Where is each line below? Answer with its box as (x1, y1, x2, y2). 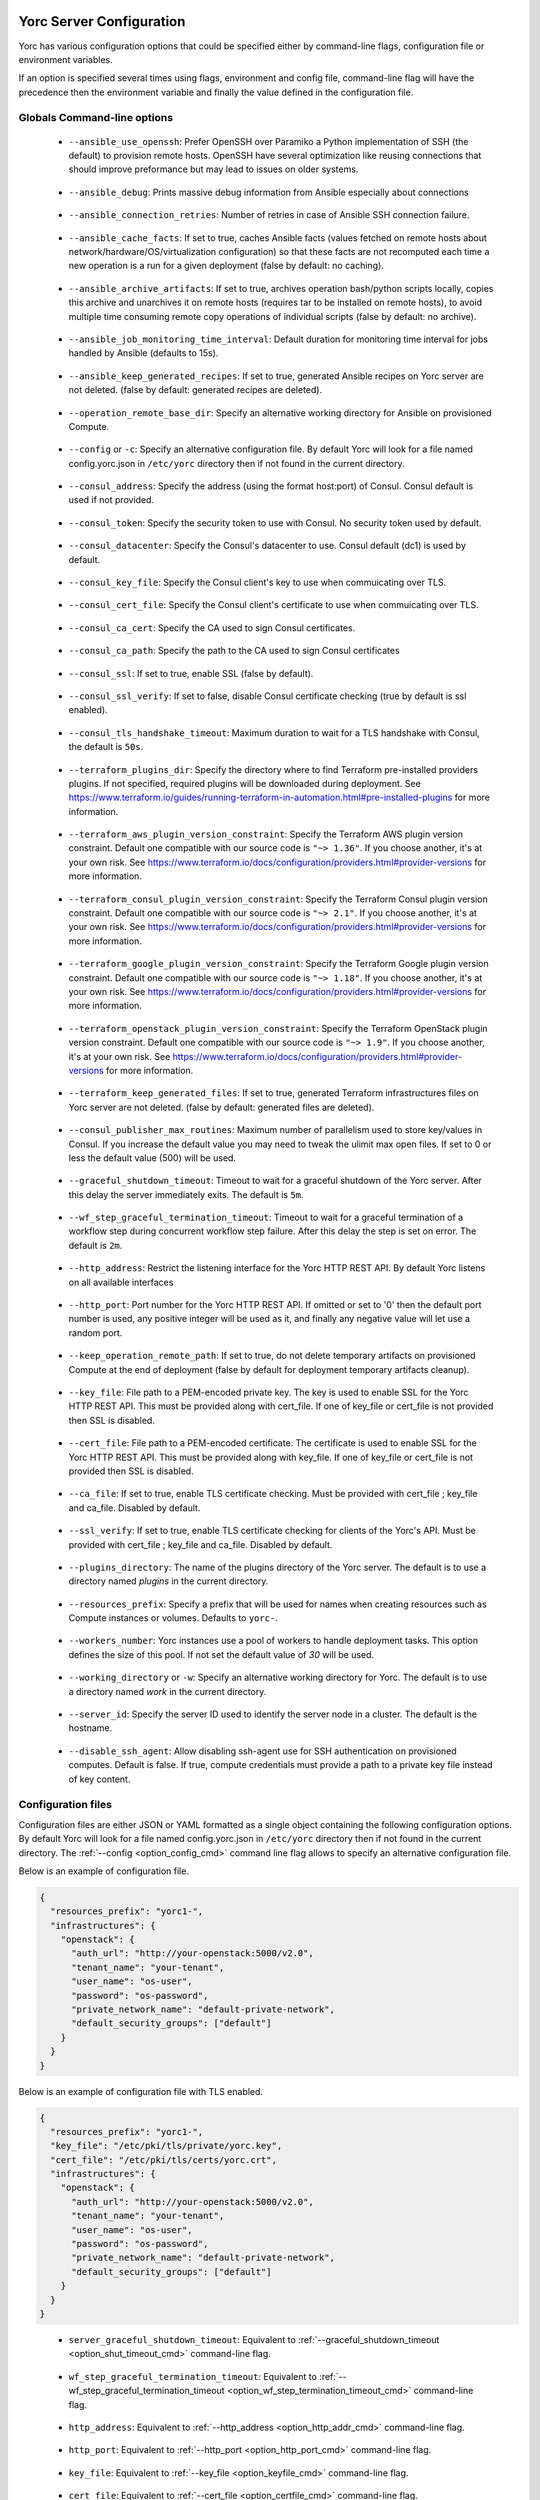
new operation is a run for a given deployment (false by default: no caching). (68, 260, 384, 272)
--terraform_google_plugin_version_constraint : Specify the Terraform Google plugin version (68, 958, 489, 970)
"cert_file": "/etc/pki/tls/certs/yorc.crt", (50, 2154, 277, 2165)
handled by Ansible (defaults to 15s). (68, 347, 219, 359)
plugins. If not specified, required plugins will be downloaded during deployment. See (68, 777, 422, 789)
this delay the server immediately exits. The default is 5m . (68, 1188, 304, 1200)
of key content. (68, 1773, 131, 1785)
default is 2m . (68, 1239, 123, 1251)
